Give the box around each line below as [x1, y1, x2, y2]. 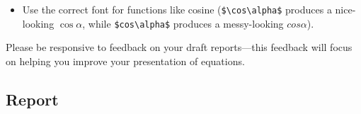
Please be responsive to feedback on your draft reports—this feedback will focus [6, 40, 353, 55]
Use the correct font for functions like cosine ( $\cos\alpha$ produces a [22, 2, 332, 16]
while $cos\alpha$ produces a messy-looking [88, 16, 284, 30]
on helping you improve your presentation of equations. [6, 53, 245, 68]
